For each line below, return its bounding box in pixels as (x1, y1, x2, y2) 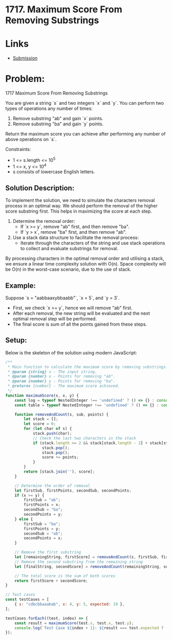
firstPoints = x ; (24, 502, 60, 507)
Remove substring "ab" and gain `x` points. (12, 116, 103, 122)
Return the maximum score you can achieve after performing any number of (5, 131, 166, 137)
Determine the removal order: (12, 218, 75, 224)
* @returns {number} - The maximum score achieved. (7, 384, 120, 389)
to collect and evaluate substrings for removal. (20, 246, 119, 252)
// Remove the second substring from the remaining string (14, 559, 143, 564)
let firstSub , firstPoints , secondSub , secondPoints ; (14, 488, 132, 493)
